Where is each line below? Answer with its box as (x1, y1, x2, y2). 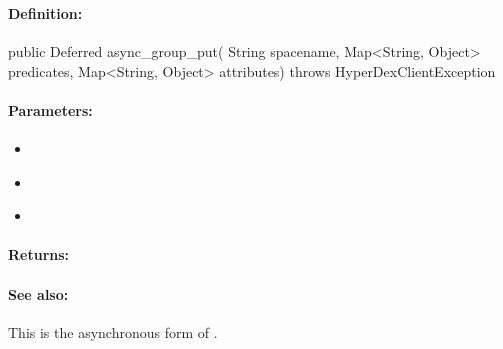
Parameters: (8, 99, 93, 120)
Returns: (8, 244, 70, 265)
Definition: (8, 2, 83, 23)
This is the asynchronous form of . (8, 321, 218, 342)
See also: (8, 283, 69, 304)
